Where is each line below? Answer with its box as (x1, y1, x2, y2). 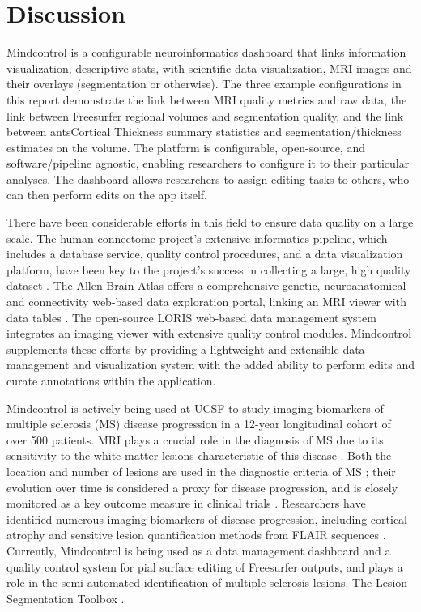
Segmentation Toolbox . (6, 589, 125, 606)
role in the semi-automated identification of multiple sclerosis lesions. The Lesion (6, 574, 408, 591)
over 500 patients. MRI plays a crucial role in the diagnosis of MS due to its (6, 431, 384, 448)
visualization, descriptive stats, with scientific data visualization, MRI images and (6, 59, 412, 76)
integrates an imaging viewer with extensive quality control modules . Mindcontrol (6, 325, 412, 342)
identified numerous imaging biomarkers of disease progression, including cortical (6, 510, 407, 527)
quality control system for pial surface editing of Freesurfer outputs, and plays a (6, 558, 403, 575)
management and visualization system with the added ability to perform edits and (6, 356, 415, 373)
